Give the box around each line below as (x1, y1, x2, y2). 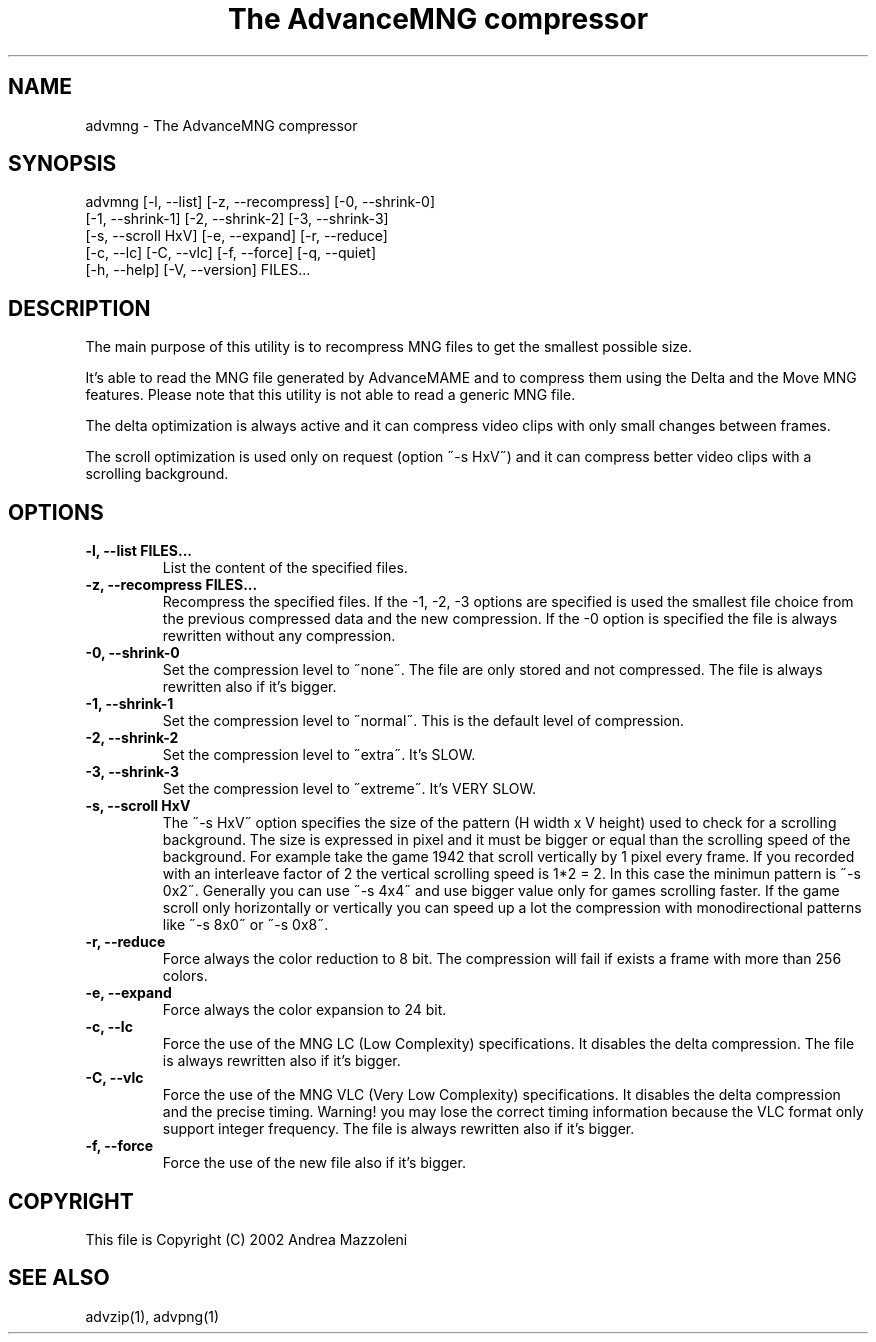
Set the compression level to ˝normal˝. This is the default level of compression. (162, 712, 685, 730)
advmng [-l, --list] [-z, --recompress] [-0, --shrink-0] (85, 193, 436, 211)
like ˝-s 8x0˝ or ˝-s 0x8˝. (162, 916, 329, 934)
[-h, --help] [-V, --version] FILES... (85, 261, 311, 279)
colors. (162, 967, 208, 985)
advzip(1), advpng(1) (85, 1307, 220, 1325)
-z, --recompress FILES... (85, 576, 258, 594)
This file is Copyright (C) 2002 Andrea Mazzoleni (85, 1230, 408, 1248)
